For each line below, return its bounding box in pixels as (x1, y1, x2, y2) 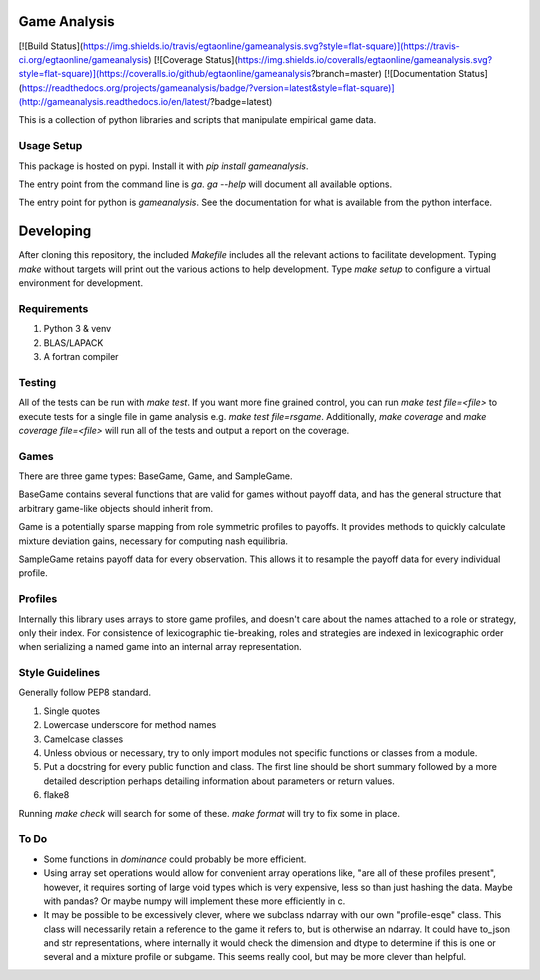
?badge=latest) (210, 96, 273, 108)
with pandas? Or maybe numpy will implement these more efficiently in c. (43, 895, 346, 907)
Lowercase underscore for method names (43, 719, 217, 731)
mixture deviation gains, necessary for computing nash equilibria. (18, 535, 289, 547)
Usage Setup (18, 139, 83, 153)
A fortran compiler (43, 351, 119, 362)
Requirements (18, 301, 89, 315)
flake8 (43, 789, 70, 801)
